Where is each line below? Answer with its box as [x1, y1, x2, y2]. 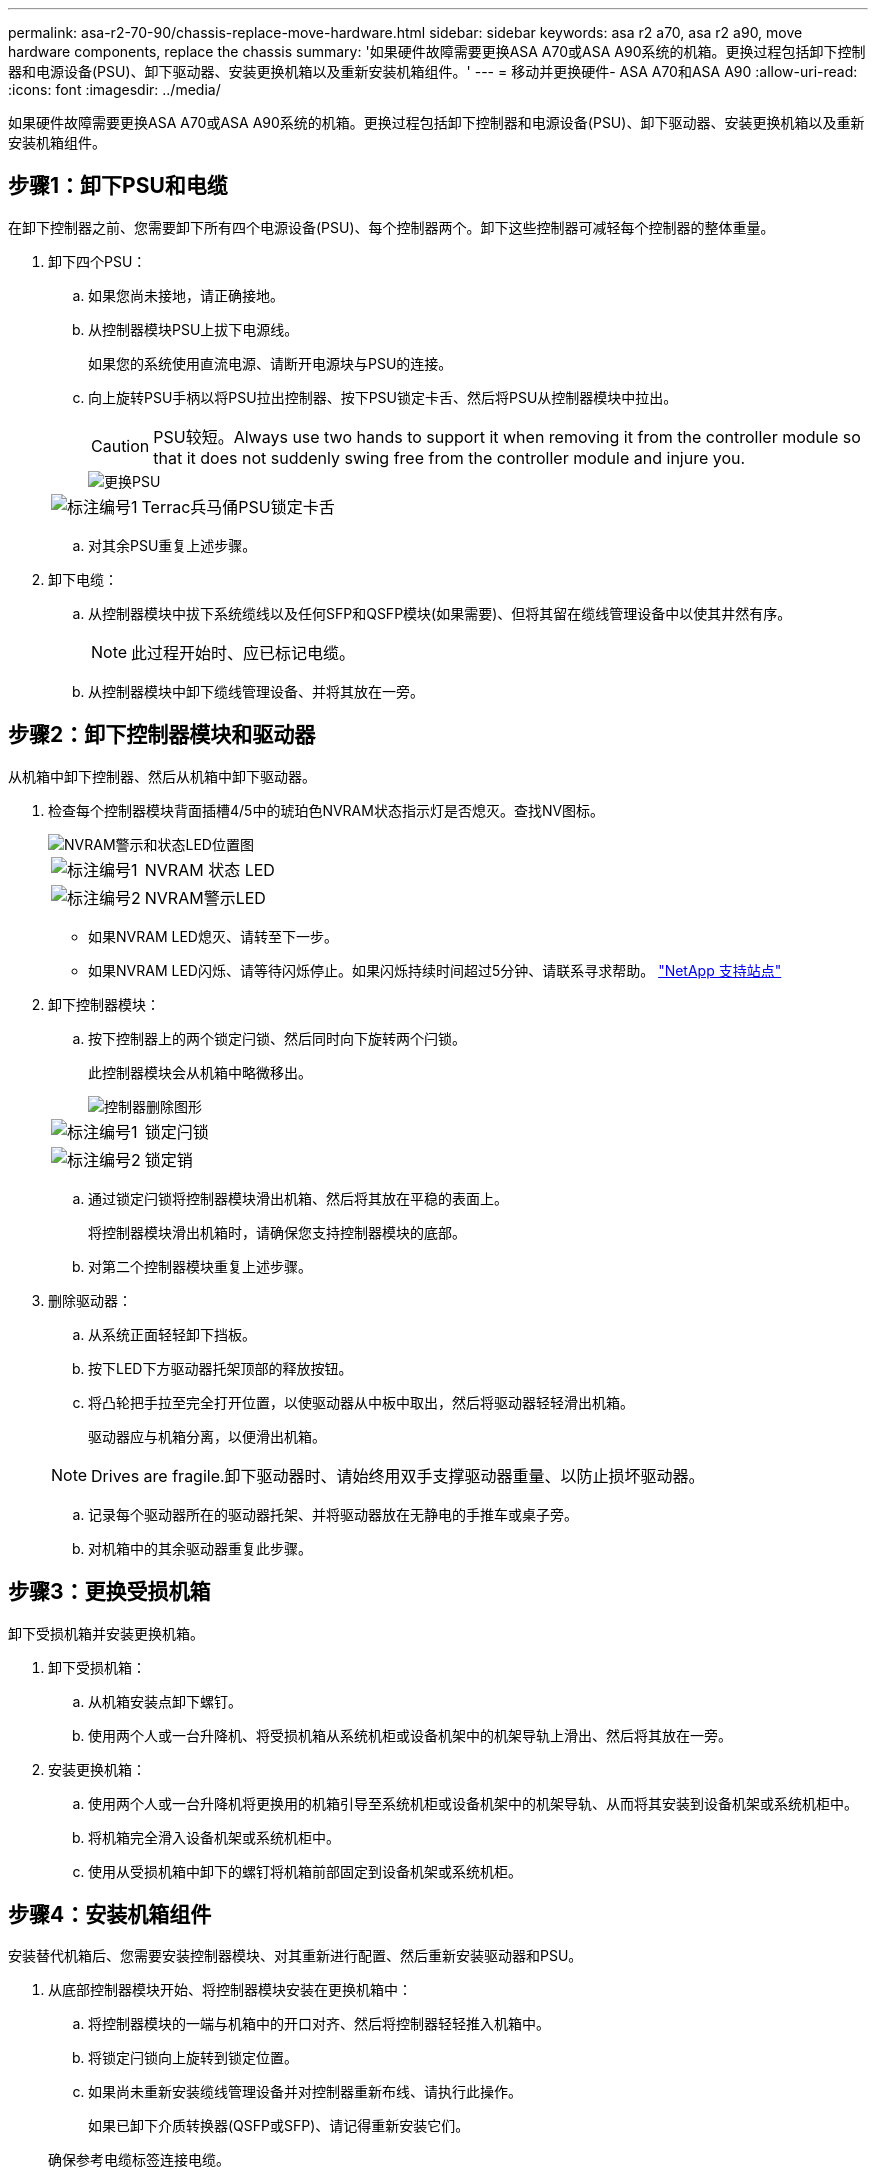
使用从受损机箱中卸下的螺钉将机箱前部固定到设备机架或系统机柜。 [88, 1862, 522, 1880]
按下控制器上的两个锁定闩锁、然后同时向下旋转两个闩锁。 [88, 1029, 466, 1047]
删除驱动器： [48, 1291, 132, 1309]
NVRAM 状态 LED [144, 859, 275, 880]
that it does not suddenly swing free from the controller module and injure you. [153, 447, 746, 468]
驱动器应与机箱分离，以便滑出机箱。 [88, 1427, 326, 1445]
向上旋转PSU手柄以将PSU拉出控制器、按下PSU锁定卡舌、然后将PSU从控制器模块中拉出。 [88, 388, 678, 406]
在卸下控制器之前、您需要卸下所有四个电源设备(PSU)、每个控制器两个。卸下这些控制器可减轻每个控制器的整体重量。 [8, 218, 775, 236]
